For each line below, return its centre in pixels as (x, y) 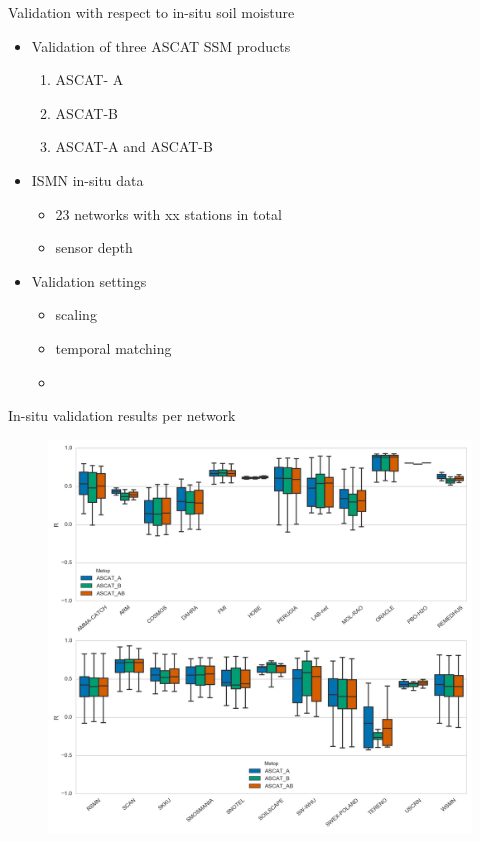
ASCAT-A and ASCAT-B (134, 146)
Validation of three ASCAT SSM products (161, 45)
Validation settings (89, 280)
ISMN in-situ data (87, 179)
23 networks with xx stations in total (168, 213)
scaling (76, 314)
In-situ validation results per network (122, 415)
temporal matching (113, 347)
